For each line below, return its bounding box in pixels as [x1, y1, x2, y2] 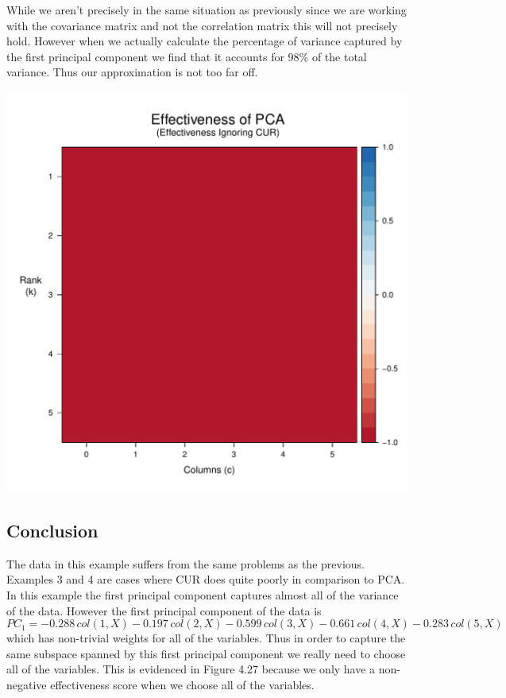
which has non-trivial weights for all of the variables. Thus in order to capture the [6, 630, 406, 646]
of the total [311, 48, 367, 64]
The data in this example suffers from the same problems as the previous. [6, 555, 365, 572]
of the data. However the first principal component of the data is [6, 602, 322, 619]
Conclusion [6, 518, 98, 542]
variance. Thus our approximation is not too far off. [6, 64, 258, 80]
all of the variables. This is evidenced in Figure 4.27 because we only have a [6, 661, 376, 677]
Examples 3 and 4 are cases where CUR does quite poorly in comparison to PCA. [6, 571, 405, 587]
